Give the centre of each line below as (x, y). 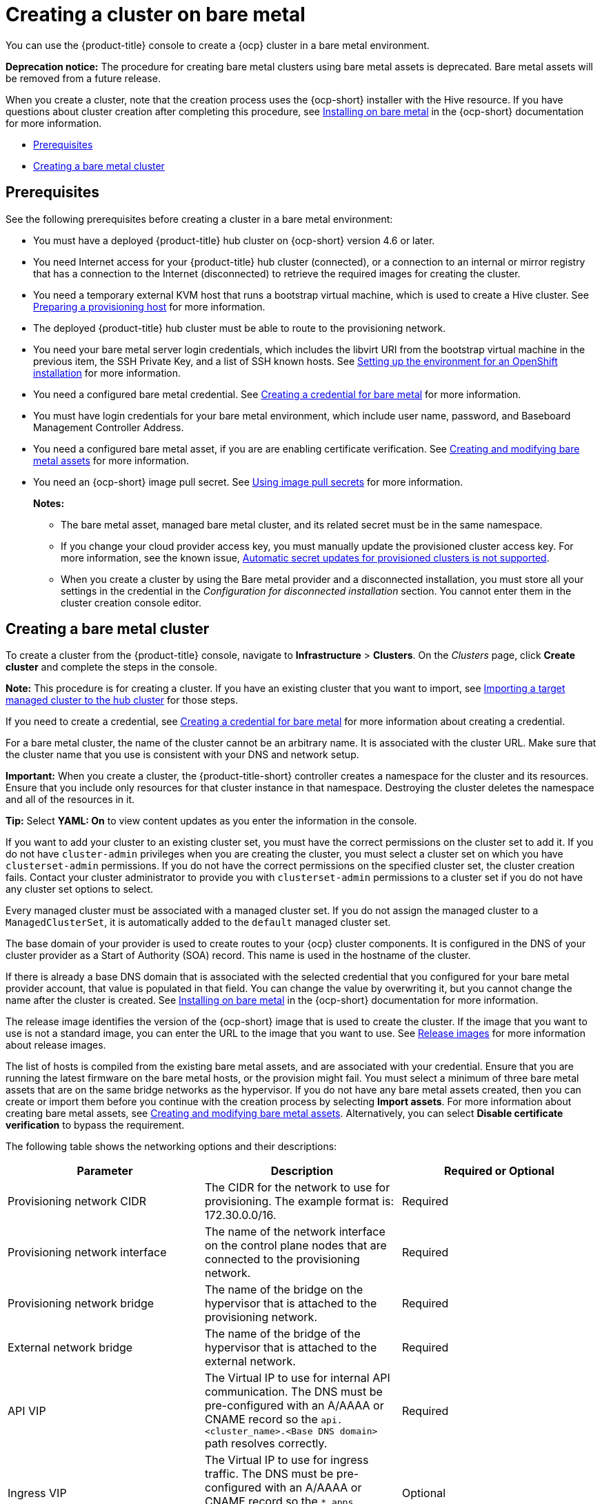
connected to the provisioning (282, 1259)
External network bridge (70, 1348)
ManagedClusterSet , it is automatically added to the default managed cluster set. (198, 922)
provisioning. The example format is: (299, 1201)
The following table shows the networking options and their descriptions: (171, 1147)
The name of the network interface (295, 1232)
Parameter (105, 1171)
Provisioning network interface (87, 1253)
